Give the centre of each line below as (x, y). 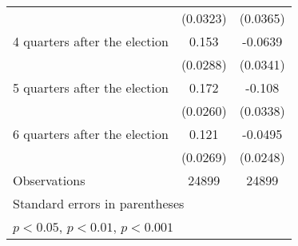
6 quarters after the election (91, 134)
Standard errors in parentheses (99, 203)
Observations (49, 180)
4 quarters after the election (91, 41)
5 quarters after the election (91, 87)
